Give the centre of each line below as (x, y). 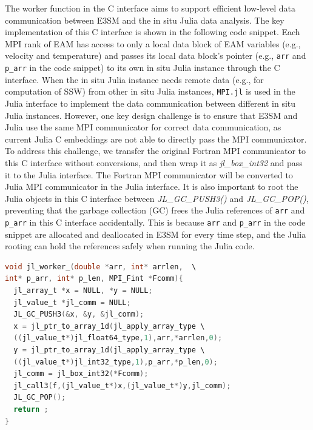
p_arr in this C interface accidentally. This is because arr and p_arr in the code (155, 222)
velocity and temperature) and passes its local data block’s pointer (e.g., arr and (156, 55)
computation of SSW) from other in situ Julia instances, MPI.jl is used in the (150, 91)
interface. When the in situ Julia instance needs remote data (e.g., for (134, 79)
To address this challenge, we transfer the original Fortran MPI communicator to (156, 151)
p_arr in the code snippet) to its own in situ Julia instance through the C (143, 68)
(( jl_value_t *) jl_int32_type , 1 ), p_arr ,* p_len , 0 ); (116, 362)
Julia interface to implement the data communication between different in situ (150, 103)
